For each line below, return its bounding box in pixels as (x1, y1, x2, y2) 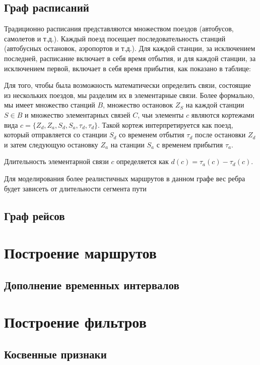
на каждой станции (185, 99, 244, 110)
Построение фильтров (4, 311, 147, 332)
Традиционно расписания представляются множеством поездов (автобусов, (4, 23, 234, 34)
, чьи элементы (138, 109, 184, 120)
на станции (110, 139, 145, 149)
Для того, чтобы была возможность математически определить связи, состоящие (4, 80, 251, 90)
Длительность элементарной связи (4, 156, 109, 167)
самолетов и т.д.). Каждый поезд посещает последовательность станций (4, 33, 226, 43)
